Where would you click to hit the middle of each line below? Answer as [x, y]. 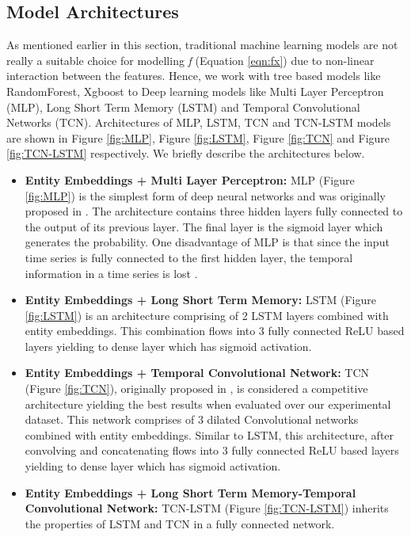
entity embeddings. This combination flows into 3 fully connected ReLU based [215, 331]
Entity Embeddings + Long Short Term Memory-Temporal [190, 492]
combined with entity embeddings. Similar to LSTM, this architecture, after [209, 434]
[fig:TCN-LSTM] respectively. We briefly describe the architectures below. [186, 153]
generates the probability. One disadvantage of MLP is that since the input [207, 242]
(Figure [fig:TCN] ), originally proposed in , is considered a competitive [196, 388]
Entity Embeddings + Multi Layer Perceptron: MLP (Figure [190, 179]
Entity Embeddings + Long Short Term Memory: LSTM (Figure [200, 300]
